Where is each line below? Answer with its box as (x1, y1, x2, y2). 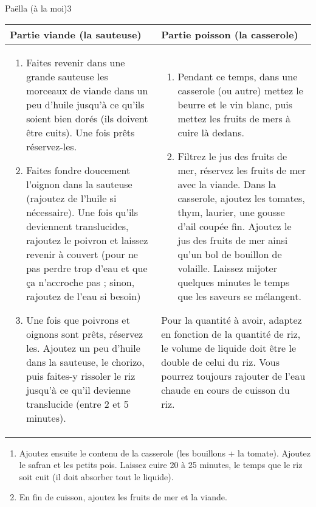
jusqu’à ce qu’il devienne (26, 382, 131, 397)
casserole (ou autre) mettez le (177, 83, 303, 97)
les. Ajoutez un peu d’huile (26, 340, 140, 355)
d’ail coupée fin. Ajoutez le (177, 219, 292, 233)
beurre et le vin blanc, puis (177, 97, 293, 111)
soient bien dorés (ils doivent (26, 111, 148, 125)
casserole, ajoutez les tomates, (177, 191, 305, 205)
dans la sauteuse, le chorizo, (26, 354, 145, 369)
